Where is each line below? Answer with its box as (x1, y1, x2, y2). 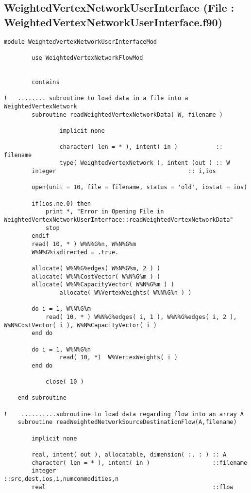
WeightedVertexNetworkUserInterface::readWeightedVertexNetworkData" (4, 216, 234, 224)
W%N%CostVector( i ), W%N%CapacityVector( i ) (4, 321, 157, 329)
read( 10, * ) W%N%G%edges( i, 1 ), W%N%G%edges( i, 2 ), (45, 313, 237, 320)
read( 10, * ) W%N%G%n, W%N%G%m (32, 241, 136, 247)
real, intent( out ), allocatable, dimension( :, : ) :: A (32, 451, 227, 458)
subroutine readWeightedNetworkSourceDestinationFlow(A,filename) (17, 419, 237, 426)
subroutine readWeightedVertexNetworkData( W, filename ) (32, 111, 223, 118)
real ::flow (32, 483, 234, 491)
